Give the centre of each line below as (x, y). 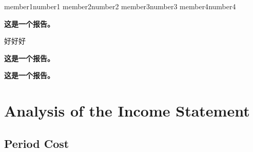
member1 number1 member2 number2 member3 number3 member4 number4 (120, 6)
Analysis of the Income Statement (127, 111)
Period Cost (37, 143)
